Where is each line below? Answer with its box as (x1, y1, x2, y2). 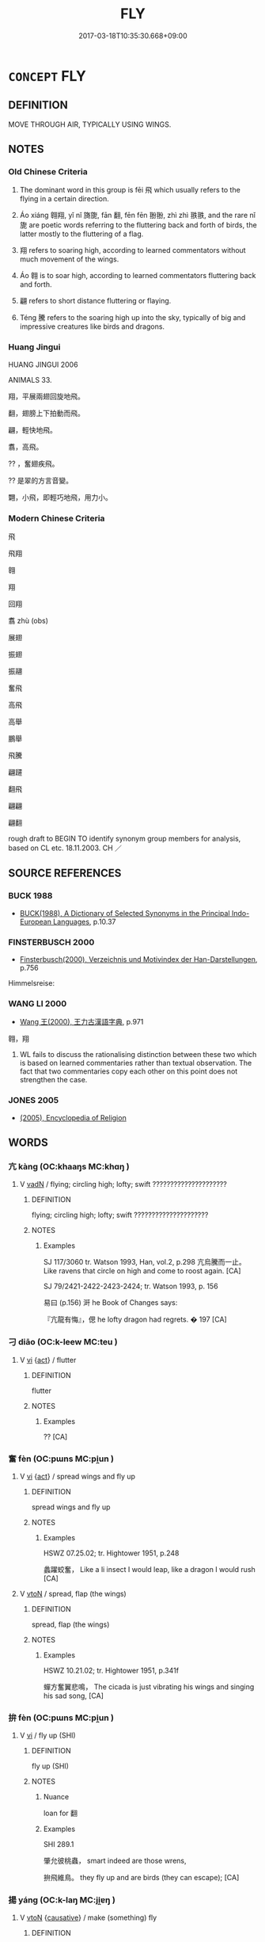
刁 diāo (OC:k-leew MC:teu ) (8, 1337, 119, 1348)
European (19, 917, 51, 926)
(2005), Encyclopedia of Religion (19, 1112, 127, 1122)
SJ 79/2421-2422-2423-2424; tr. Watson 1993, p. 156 (43, 1281, 219, 1291)
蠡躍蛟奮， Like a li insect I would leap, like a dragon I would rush (43, 1564, 256, 1574)
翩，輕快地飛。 (8, 425, 57, 434)
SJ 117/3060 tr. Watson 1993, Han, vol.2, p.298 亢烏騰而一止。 (43, 1257, 247, 1267)
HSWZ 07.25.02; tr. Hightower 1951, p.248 (43, 1548, 180, 1558)
